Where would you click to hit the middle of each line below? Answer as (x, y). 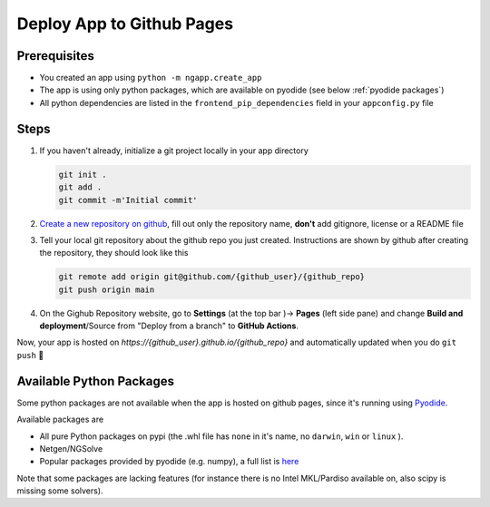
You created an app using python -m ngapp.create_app (151, 78)
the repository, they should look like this (114, 253)
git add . (80, 187)
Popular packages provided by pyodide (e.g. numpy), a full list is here (169, 462)
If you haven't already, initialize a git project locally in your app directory (174, 151)
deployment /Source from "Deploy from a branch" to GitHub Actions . (169, 326)
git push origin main (107, 289)
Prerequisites (55, 56)
